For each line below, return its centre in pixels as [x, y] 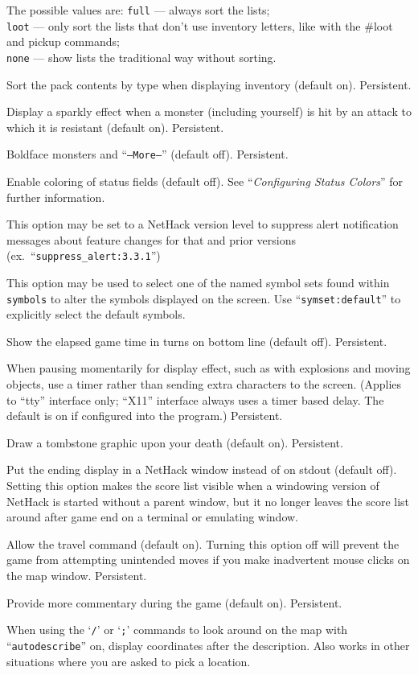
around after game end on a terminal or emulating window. [153, 517]
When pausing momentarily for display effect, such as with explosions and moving [209, 368]
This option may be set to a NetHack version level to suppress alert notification [203, 224]
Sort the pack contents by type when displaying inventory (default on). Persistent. [209, 84]
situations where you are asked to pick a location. [129, 661]
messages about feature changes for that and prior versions [151, 239]
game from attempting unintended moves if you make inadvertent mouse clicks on [208, 560]
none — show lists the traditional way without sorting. [141, 57]
